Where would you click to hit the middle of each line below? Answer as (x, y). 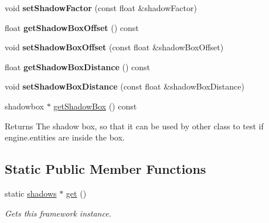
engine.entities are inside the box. (65, 137)
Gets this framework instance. (58, 213)
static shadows (31, 193)
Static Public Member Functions (105, 169)
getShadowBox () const (95, 106)
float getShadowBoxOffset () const (72, 27)
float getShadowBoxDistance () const (77, 66)
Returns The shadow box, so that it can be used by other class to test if (134, 126)
